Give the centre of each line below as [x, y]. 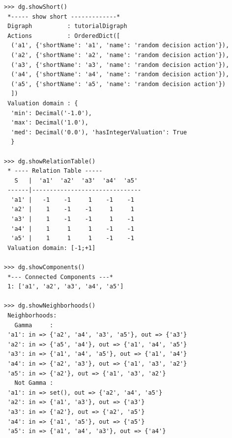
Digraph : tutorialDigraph [67, 26]
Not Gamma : [34, 383]
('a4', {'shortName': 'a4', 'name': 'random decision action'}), [120, 75]
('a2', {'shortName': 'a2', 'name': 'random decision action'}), [120, 55]
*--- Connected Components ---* [60, 277]
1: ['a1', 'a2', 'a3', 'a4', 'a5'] [66, 287]
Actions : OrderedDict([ [64, 36]
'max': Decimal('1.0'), [50, 123]
